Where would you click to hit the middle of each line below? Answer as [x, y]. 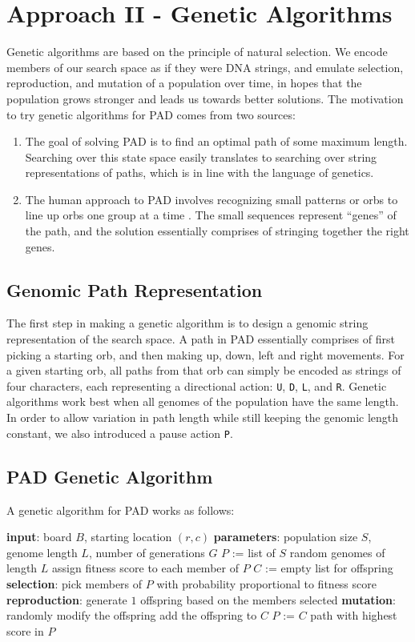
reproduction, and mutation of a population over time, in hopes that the [184, 83]
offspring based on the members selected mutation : [268, 599]
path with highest [354, 615]
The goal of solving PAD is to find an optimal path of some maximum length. [216, 141]
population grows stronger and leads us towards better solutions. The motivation [205, 98]
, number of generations [147, 552]
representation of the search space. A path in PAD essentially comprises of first [201, 339]
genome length [42, 552]
